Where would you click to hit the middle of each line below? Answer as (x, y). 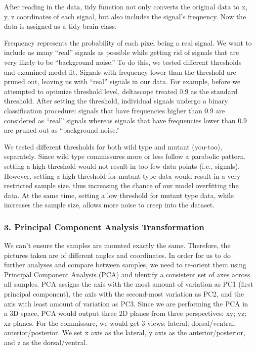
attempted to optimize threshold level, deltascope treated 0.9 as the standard (121, 91)
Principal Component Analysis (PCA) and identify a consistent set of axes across (127, 274)
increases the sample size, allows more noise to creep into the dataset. (109, 205)
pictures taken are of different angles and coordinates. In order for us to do (117, 255)
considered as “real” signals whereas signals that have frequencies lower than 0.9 (126, 120)
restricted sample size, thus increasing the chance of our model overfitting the (121, 185)
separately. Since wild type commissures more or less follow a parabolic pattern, (125, 156)
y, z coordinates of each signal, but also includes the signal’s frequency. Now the (125, 16)
